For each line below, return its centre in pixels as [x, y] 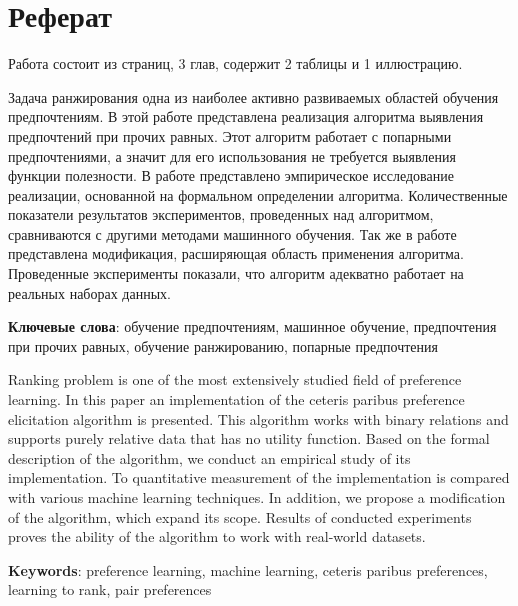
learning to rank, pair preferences [110, 589]
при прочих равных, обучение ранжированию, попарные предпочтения [223, 345]
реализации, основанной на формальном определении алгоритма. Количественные [258, 194]
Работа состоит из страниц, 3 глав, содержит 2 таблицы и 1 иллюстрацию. [235, 63]
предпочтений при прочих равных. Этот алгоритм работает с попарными [230, 135]
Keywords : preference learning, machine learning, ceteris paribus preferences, [248, 569]
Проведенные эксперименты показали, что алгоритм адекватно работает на [236, 273]
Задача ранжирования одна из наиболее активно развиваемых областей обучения [253, 96]
